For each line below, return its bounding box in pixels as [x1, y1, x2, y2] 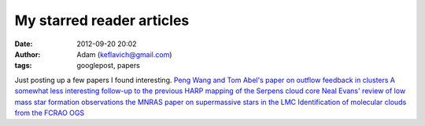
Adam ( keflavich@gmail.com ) [76, 49, 172, 59]
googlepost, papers [76, 61, 141, 70]
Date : [14, 39, 33, 49]
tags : [14, 61, 32, 70]
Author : [14, 49, 41, 59]
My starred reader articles [14, 12, 190, 29]
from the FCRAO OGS [14, 108, 85, 117]
